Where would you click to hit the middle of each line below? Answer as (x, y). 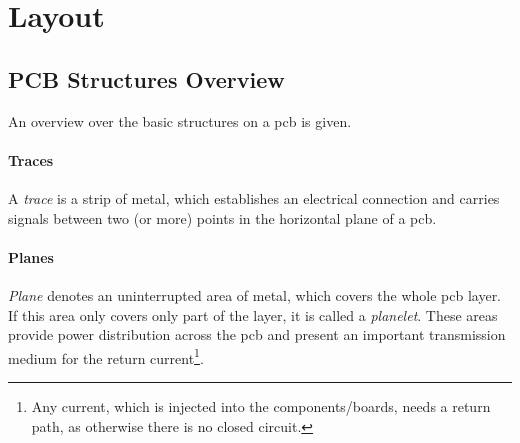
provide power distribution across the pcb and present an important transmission (257, 334)
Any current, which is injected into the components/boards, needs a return (261, 405)
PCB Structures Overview (146, 78)
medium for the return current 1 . (106, 356)
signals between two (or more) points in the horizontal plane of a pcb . (222, 217)
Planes (31, 256)
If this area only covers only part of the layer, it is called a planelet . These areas (253, 314)
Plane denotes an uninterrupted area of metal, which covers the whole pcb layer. (255, 294)
